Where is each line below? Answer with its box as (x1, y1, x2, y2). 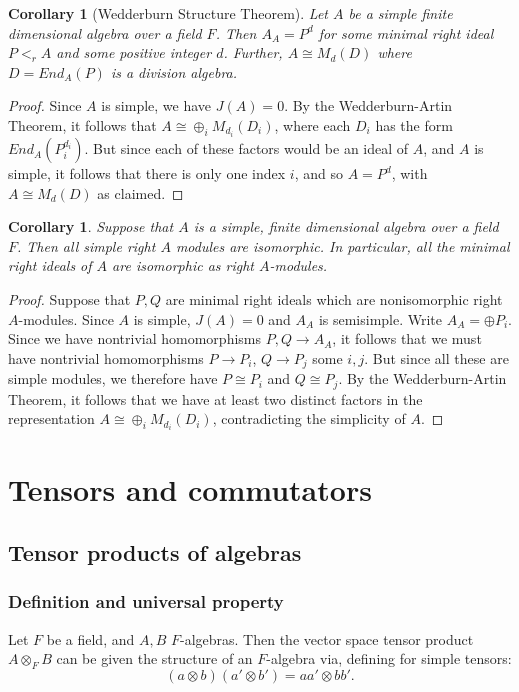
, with (391, 163, 428, 184)
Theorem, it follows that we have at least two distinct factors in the (8, 388, 423, 409)
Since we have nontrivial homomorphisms (8, 328, 262, 349)
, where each (274, 114, 351, 135)
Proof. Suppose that (8, 289, 131, 310)
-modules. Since (18, 308, 114, 329)
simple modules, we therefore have (8, 368, 218, 389)
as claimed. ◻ (97, 182, 184, 203)
